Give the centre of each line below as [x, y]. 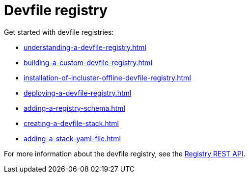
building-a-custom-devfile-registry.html [88, 62]
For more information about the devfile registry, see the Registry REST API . [125, 153]
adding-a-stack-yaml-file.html [72, 138]
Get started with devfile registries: [59, 32]
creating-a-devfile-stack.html [71, 123]
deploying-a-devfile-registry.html [78, 93]
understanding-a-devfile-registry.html [85, 47]
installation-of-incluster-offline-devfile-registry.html [107, 77]
